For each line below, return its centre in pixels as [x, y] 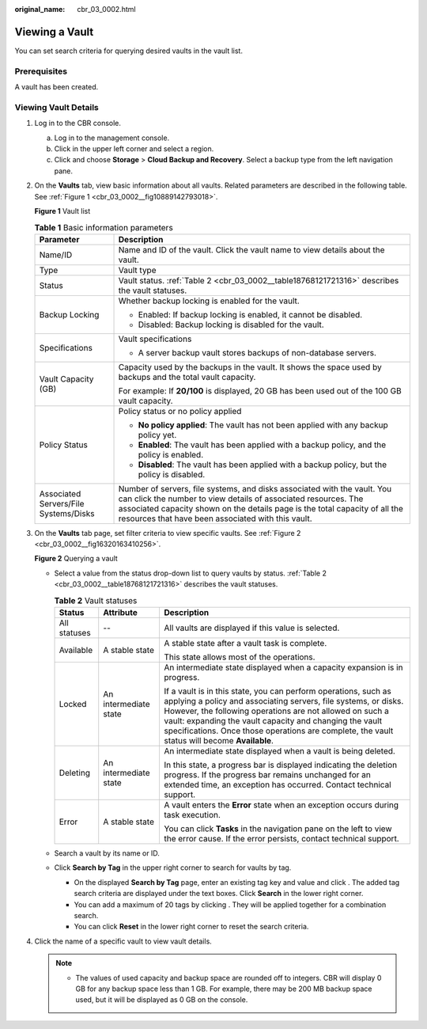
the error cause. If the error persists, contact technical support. [282, 839]
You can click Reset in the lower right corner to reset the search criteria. [191, 927]
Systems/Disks [67, 513]
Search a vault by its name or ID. [107, 853]
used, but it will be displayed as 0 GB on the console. [162, 1000]
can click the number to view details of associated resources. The [241, 499]
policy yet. [157, 435]
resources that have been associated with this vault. [215, 518]
